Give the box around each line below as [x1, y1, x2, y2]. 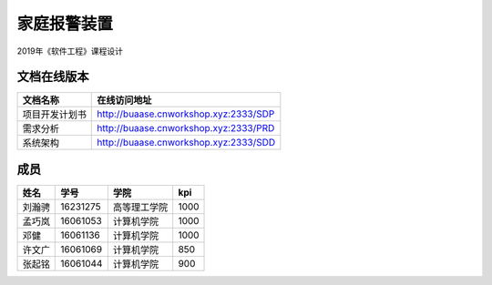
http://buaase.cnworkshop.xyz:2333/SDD [97, 137, 276, 149]
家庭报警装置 [16, 14, 114, 34]
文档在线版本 [16, 69, 89, 85]
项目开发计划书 [22, 108, 87, 121]
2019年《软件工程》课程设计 [16, 46, 123, 56]
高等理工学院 [112, 200, 169, 213]
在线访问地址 [97, 94, 152, 107]
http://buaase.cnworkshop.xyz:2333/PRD [97, 122, 275, 135]
